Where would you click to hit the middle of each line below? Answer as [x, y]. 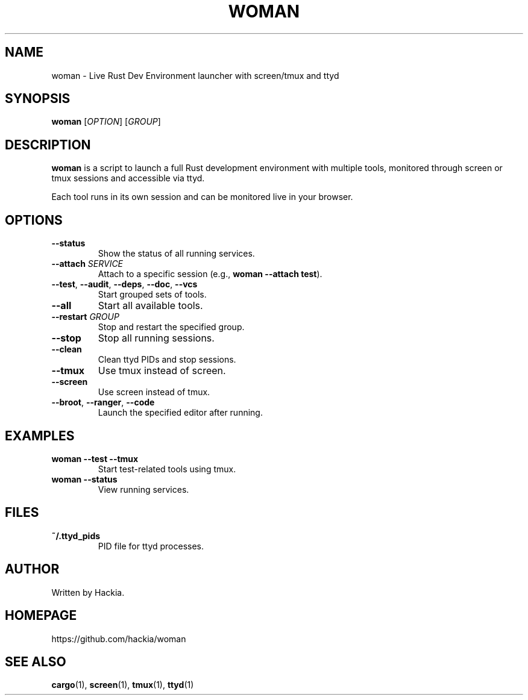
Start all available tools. [150, 306]
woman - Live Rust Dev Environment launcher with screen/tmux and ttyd [195, 75]
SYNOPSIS [38, 99]
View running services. [143, 489]
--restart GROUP [85, 317]
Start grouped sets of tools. [152, 295]
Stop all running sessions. [156, 338]
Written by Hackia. [88, 592]
